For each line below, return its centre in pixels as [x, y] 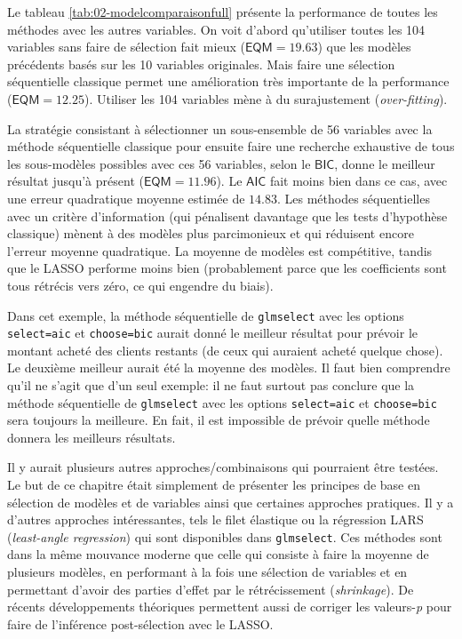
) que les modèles [364, 47]
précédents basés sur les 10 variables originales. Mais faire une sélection [201, 64]
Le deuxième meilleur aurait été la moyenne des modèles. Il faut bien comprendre [229, 367]
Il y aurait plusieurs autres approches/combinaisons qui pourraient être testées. [223, 467]
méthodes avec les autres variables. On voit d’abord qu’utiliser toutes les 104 [216, 29]
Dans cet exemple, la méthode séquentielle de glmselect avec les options [206, 315]
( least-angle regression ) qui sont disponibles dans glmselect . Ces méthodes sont [225, 536]
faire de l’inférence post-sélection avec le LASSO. [140, 623]
